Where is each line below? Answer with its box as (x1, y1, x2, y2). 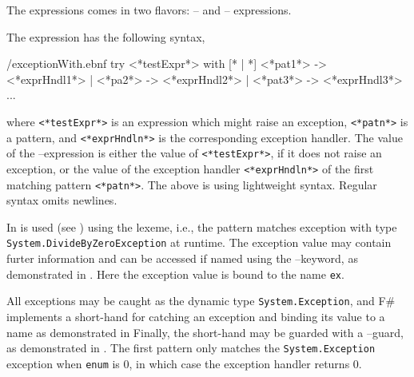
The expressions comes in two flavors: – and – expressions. (6, 2, 292, 18)
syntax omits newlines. (6, 192, 117, 208)
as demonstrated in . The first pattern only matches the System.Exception (6, 339, 376, 356)
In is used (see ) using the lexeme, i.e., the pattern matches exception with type (6, 218, 397, 235)
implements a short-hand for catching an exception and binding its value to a (6, 308, 385, 324)
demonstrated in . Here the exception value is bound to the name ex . (6, 265, 344, 282)
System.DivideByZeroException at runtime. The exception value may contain (6, 234, 392, 251)
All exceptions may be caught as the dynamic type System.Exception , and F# (6, 292, 396, 309)
